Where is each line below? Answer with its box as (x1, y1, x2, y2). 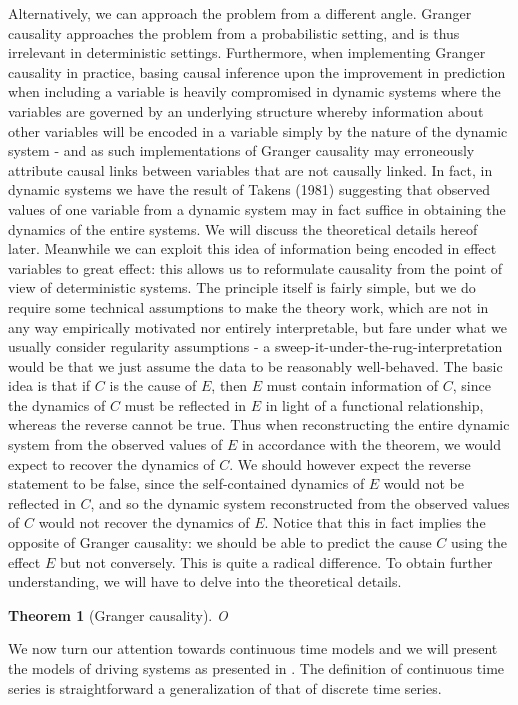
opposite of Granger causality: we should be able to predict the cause (8, 532, 432, 553)
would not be (383, 473, 464, 494)
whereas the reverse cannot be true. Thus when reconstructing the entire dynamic (8, 414, 510, 435)
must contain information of (266, 375, 439, 396)
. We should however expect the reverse (229, 453, 471, 474)
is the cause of (109, 375, 197, 396)
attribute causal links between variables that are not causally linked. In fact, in (8, 159, 493, 180)
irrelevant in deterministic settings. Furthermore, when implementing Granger (8, 42, 486, 63)
